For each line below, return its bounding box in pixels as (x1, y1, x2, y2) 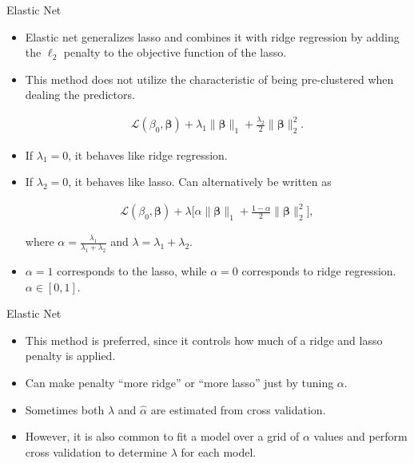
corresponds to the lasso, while (57, 263, 207, 279)
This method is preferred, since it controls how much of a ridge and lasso (25, 331, 383, 348)
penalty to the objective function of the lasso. (63, 44, 287, 61)
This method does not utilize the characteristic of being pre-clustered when (25, 70, 394, 87)
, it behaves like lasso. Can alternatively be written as (68, 173, 332, 190)
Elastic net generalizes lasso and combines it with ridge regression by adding (25, 28, 400, 45)
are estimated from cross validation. (150, 401, 326, 417)
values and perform (313, 428, 408, 445)
